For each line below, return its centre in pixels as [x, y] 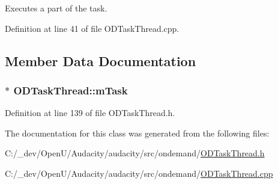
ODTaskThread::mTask [71, 90]
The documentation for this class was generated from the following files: [137, 133]
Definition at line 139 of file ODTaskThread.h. [90, 113]
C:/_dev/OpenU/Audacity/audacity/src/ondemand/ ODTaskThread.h [135, 153]
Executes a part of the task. [56, 8]
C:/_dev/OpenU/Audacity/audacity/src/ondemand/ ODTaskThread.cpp [139, 173]
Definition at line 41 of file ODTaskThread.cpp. [92, 28]
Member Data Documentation [101, 60]
